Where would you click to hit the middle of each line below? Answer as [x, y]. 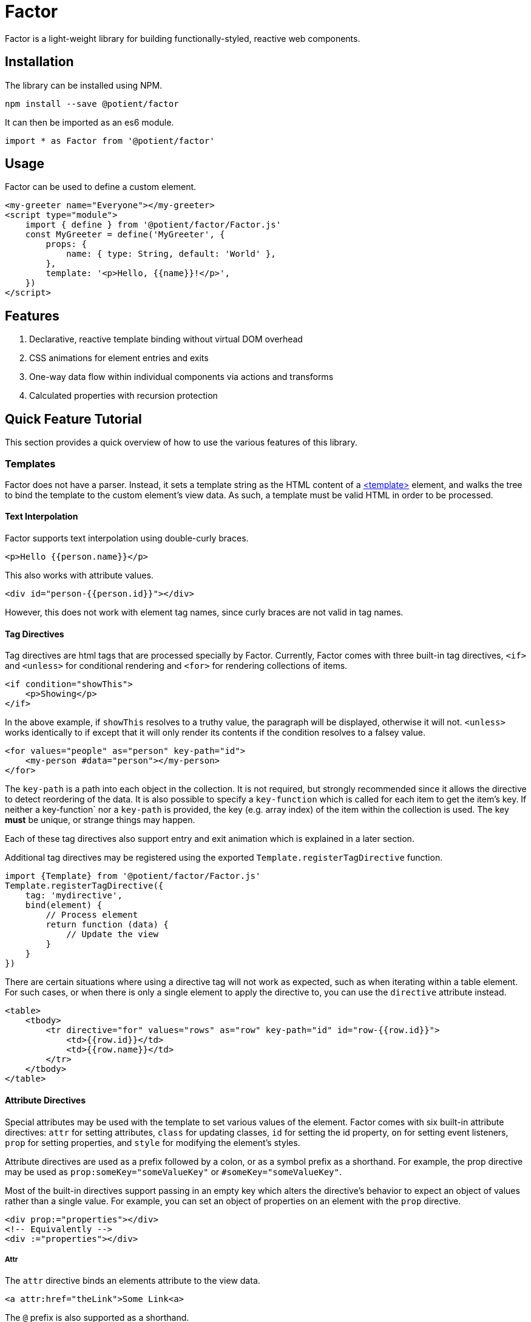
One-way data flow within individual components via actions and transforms [181, 377]
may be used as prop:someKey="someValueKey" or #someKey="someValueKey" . [173, 1171]
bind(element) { [64, 905]
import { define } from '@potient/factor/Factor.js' [153, 225]
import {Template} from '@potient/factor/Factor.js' [133, 876]
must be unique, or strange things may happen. [100, 820]
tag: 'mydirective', [74, 896]
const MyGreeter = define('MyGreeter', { [125, 235]
